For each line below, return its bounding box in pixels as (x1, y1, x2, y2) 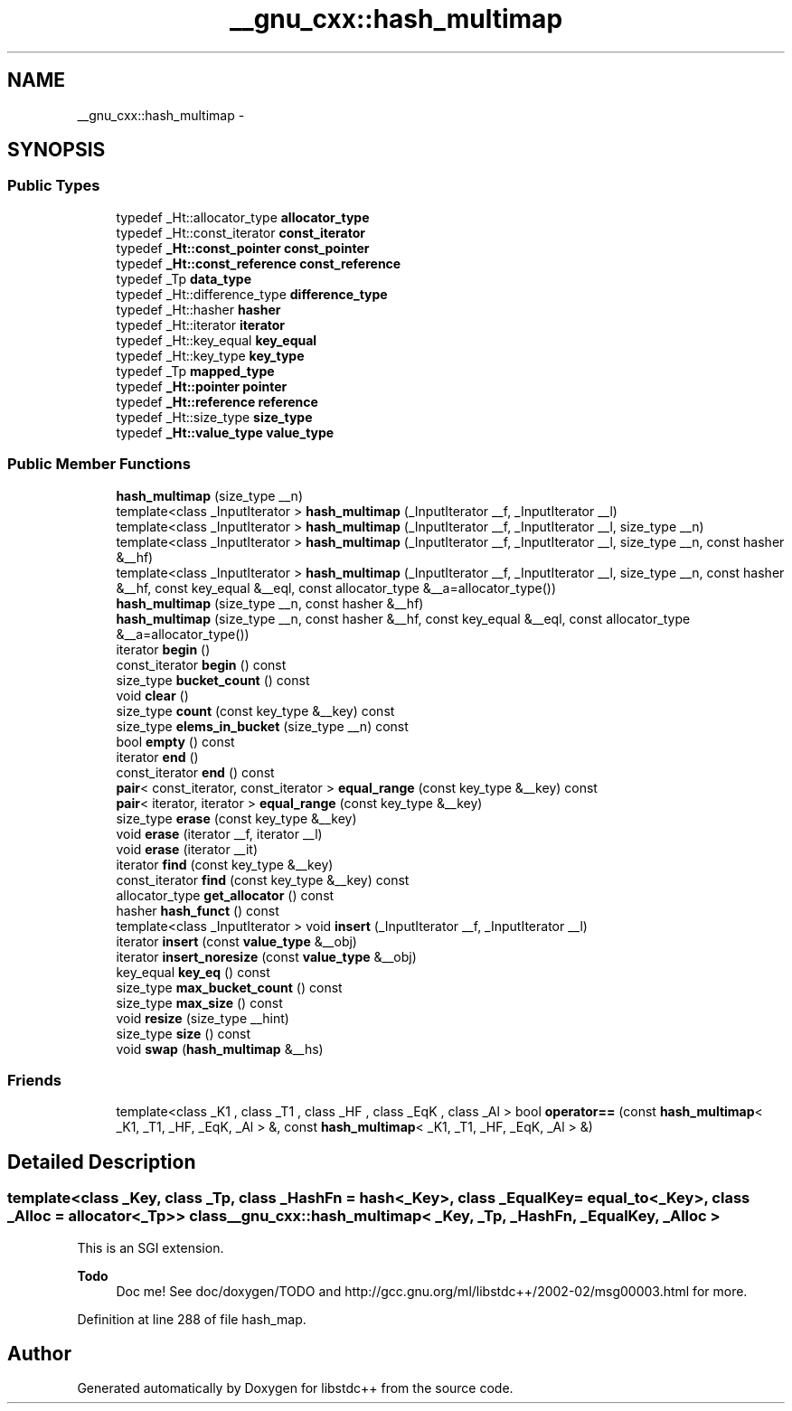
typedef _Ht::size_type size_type (116, 409, 313, 425)
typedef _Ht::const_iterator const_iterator (116, 224, 365, 240)
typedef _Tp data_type (116, 270, 252, 287)
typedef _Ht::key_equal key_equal (116, 332, 317, 348)
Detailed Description (7, 1150, 196, 1173)
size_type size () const (116, 1025, 251, 1041)
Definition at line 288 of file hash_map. (77, 1311, 306, 1327)
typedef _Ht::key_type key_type (116, 347, 305, 363)
